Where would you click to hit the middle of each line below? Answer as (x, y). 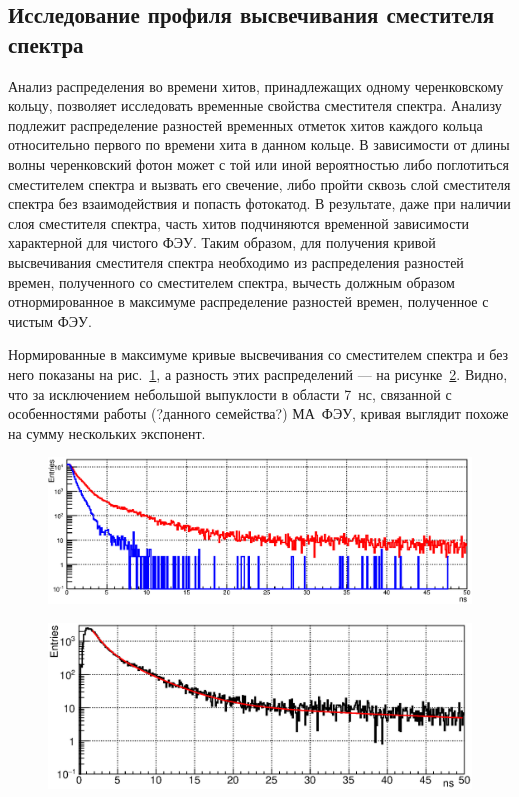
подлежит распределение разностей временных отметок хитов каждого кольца (245, 124)
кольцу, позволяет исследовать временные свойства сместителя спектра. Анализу (255, 105)
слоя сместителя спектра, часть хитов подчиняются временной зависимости (239, 222)
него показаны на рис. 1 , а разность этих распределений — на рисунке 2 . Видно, (258, 373)
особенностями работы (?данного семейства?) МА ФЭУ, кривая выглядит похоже (258, 413)
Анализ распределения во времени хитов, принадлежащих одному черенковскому (256, 85)
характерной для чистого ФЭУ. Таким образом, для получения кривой (222, 242)
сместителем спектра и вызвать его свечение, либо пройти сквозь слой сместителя (259, 183)
